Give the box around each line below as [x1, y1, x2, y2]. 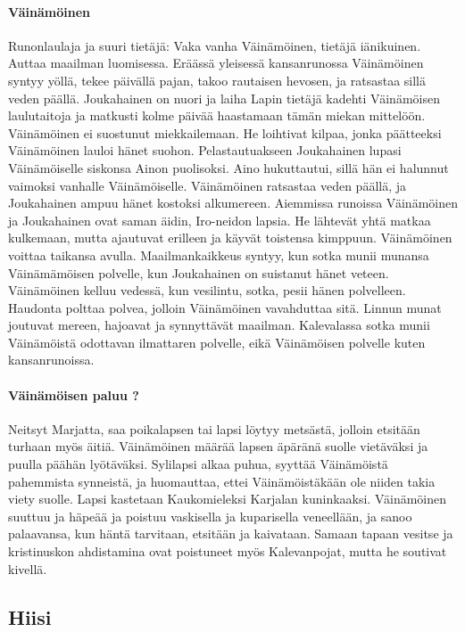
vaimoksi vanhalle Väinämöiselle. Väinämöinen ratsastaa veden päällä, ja [8, 176, 407, 194]
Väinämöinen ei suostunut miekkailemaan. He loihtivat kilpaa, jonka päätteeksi [8, 123, 442, 142]
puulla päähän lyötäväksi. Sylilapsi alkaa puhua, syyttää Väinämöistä [8, 455, 388, 473]
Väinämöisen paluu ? [8, 385, 139, 404]
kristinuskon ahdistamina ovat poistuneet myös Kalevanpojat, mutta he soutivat [8, 542, 447, 561]
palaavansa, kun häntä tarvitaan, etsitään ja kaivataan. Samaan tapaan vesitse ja [8, 524, 453, 543]
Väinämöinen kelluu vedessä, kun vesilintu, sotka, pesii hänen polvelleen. [8, 281, 406, 300]
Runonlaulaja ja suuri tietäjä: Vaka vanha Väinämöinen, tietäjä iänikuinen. [8, 36, 421, 54]
